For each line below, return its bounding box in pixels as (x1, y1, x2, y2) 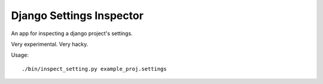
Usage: (11, 51, 29, 59)
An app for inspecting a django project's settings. (11, 30, 133, 37)
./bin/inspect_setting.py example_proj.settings (22, 66, 167, 72)
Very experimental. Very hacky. (11, 41, 89, 48)
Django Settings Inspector (11, 9, 144, 22)
